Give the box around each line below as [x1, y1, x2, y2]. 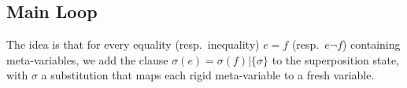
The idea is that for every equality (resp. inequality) [6, 36, 260, 53]
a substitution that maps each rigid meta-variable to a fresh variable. [41, 67, 375, 83]
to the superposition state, [272, 51, 400, 68]
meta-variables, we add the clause [6, 51, 168, 68]
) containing [342, 36, 401, 53]
